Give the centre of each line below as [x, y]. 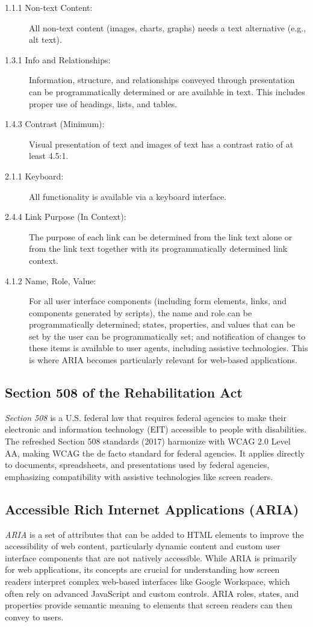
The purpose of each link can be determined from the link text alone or [161, 236]
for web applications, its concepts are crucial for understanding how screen [142, 569]
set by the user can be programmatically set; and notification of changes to [167, 336]
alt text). [45, 39]
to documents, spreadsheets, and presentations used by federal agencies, [137, 465]
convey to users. [34, 616]
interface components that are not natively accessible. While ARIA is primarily [151, 557]
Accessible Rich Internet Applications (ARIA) [152, 509]
